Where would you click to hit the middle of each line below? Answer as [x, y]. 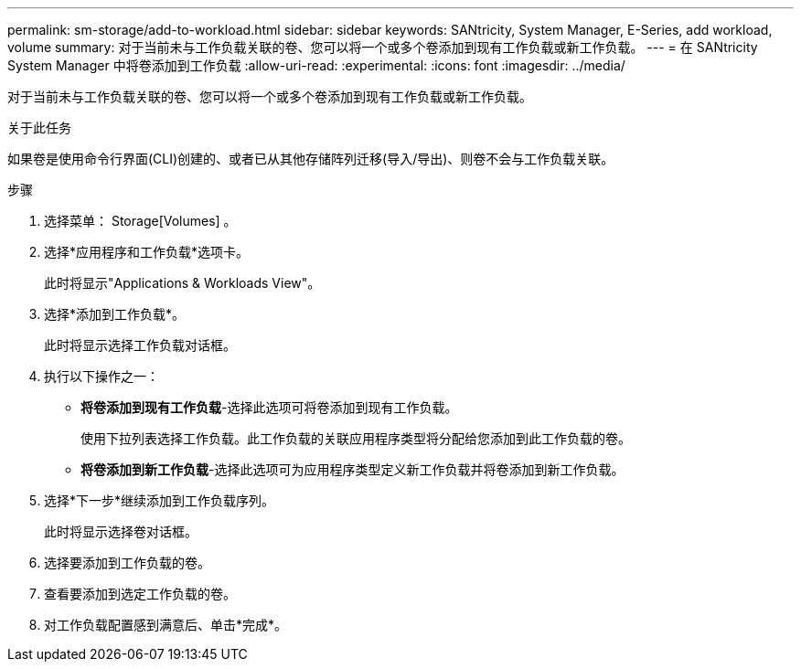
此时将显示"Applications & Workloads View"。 [182, 283]
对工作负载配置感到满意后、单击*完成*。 [166, 625]
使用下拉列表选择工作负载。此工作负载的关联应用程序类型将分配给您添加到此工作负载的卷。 [356, 438]
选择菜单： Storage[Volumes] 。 [140, 221]
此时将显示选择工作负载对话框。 [140, 345]
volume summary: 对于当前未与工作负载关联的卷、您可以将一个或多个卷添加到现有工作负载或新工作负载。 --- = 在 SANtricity [383, 47]
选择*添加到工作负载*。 [115, 314]
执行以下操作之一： [101, 376]
